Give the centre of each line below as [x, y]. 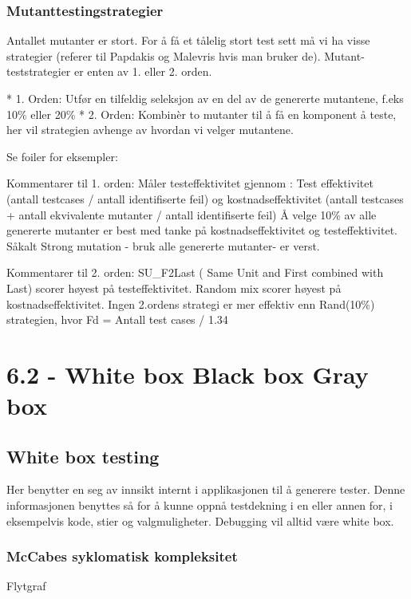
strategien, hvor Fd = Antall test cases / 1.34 [117, 319]
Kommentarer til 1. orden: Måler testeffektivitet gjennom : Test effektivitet [190, 183]
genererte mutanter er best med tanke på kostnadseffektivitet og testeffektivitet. [202, 230]
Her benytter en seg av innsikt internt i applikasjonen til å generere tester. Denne [206, 489]
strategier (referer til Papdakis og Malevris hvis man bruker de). [164, 55]
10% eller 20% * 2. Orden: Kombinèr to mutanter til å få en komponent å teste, [202, 114]
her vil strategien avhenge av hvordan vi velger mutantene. [150, 130]
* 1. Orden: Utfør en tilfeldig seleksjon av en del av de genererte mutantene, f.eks [205, 98]
